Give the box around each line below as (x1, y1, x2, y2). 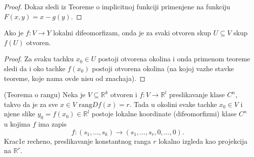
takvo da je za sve (4, 99, 58, 109)
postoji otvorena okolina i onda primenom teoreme (98, 53, 251, 64)
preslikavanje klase (169, 89, 225, 100)
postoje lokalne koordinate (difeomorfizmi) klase (91, 108, 237, 119)
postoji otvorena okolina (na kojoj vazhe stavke (92, 63, 234, 73)
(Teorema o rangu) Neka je (4, 89, 85, 100)
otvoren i (110, 89, 138, 100)
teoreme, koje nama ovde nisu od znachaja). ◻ (4, 73, 145, 83)
